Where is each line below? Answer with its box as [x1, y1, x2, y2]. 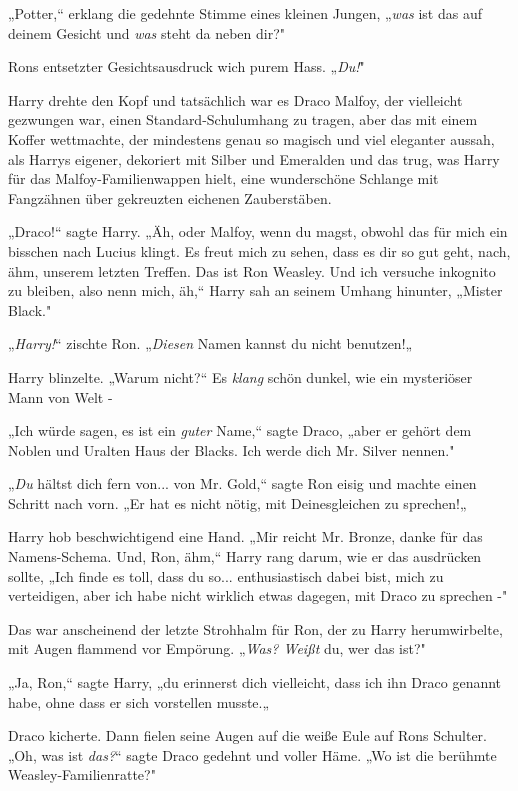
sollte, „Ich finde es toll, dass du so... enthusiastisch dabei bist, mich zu [8, 565, 444, 586]
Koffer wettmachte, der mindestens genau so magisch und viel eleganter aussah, [8, 128, 495, 149]
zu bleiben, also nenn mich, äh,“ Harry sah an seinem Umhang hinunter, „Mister [8, 280, 503, 301]
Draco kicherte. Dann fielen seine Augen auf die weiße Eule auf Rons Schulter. [8, 725, 487, 746]
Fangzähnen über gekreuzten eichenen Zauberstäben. [8, 187, 332, 208]
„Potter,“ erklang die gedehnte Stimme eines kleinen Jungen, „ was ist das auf [8, 3, 482, 23]
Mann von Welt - [8, 386, 113, 407]
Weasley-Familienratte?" [8, 764, 156, 785]
